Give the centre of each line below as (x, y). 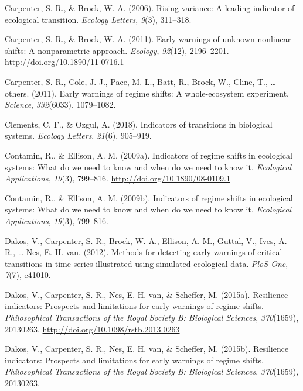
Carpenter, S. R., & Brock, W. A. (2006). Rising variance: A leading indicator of (150, 8)
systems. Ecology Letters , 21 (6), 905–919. (78, 136)
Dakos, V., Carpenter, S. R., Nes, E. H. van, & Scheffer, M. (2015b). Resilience (147, 349)
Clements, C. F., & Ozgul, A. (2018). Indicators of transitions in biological (139, 124)
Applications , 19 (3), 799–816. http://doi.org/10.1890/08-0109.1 (118, 178)
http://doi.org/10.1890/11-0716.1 (64, 62)
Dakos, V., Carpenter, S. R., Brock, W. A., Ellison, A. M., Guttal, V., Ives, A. (146, 240)
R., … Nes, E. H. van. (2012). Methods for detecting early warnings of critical (144, 252)
